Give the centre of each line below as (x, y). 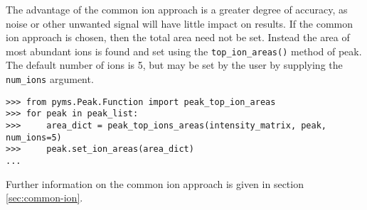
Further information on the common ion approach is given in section (155, 183)
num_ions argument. (50, 79)
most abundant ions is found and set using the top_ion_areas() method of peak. (184, 51)
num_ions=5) (34, 137)
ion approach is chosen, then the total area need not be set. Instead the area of (178, 37)
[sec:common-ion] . (44, 198)
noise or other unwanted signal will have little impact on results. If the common (180, 23)
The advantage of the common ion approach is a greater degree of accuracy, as (177, 9)
